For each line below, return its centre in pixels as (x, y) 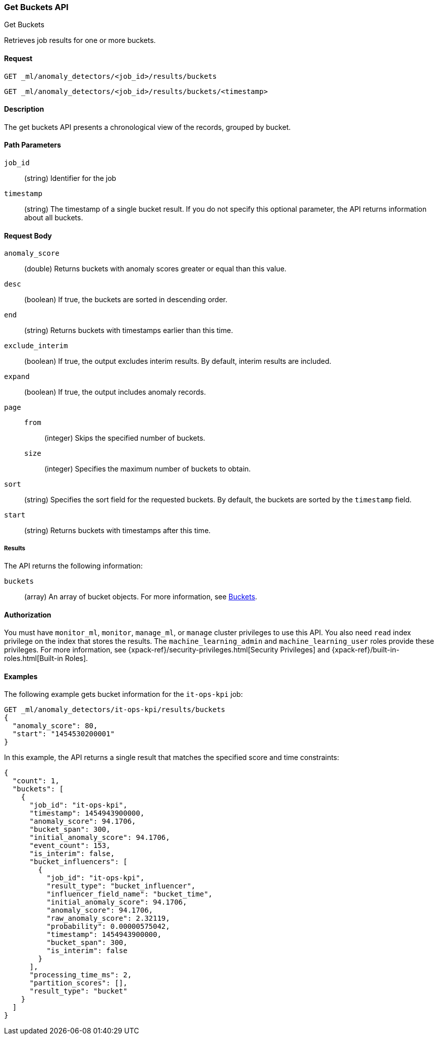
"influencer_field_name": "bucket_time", (130, 894)
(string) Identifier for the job (70, 178)
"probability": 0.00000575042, (108, 927)
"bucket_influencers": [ (78, 862)
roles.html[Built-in (34, 658)
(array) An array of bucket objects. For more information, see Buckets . (141, 597)
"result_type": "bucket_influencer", (121, 886)
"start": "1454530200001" (64, 734)
